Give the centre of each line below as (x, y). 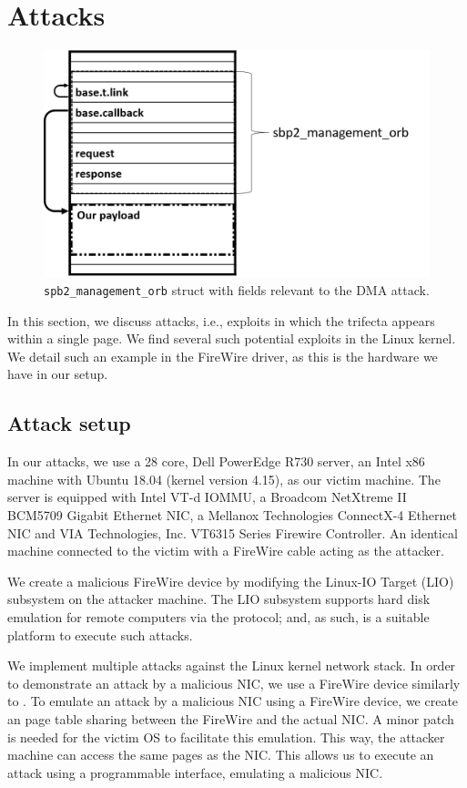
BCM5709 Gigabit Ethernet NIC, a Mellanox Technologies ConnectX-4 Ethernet (232, 515)
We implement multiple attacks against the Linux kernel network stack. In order (232, 665)
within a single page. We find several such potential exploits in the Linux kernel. (232, 338)
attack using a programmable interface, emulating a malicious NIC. (195, 772)
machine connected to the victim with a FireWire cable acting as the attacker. (226, 551)
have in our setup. (58, 374)
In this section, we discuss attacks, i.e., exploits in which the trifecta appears (221, 320)
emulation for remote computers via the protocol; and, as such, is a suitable (218, 616)
